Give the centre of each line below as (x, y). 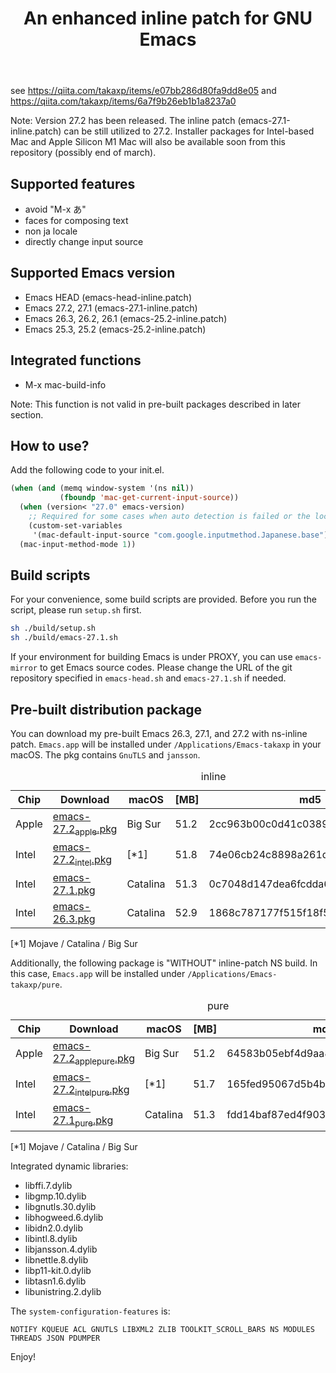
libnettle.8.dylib (56, 1259)
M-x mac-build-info (65, 384)
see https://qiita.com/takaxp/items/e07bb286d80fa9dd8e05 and (143, 91)
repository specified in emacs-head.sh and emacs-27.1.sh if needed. (148, 678)
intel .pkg (93, 861)
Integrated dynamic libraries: (69, 1166)
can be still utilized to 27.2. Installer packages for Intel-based (189, 131)
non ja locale (51, 231)
